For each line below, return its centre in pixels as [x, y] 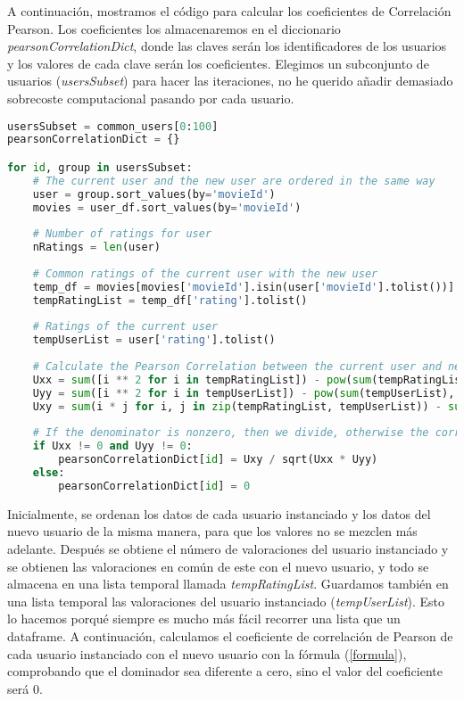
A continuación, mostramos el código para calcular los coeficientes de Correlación [229, 11]
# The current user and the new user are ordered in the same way [234, 181]
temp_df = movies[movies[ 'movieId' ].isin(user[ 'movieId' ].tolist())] [244, 287]
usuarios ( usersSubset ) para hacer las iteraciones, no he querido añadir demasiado [230, 81]
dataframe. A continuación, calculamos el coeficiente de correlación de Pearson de [230, 636]
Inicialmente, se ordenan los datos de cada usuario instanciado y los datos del [219, 513]
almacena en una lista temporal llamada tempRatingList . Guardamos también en [228, 584]
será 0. [25, 688]
